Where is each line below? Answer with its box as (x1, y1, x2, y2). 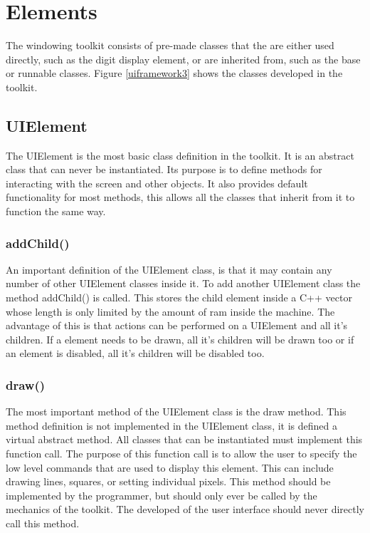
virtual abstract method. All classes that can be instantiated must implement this (6, 432, 363, 447)
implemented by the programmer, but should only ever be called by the (6, 487, 317, 502)
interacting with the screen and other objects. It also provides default (6, 175, 308, 190)
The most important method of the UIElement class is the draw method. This (6, 404, 347, 419)
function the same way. (6, 204, 106, 219)
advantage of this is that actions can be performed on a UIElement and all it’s (6, 318, 348, 333)
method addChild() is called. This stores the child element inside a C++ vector (6, 290, 352, 305)
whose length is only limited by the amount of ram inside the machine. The (6, 304, 335, 319)
